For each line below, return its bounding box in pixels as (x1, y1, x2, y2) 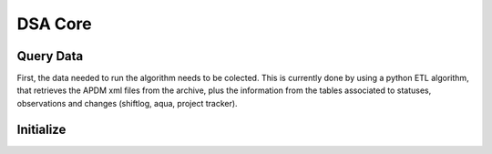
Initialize (16, 121, 67, 137)
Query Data (16, 48, 84, 64)
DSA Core (16, 14, 92, 34)
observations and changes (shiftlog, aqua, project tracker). (16, 98, 238, 108)
